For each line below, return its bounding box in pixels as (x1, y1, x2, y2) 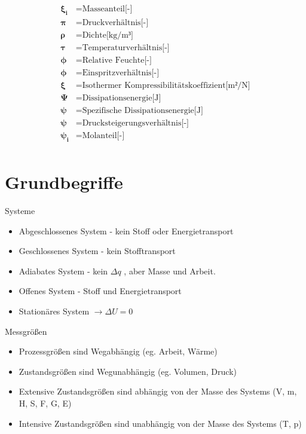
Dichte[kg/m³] (82, 30, 133, 39)
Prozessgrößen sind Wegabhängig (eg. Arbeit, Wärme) (19, 345, 218, 357)
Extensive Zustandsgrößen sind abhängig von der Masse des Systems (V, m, (19, 385, 297, 398)
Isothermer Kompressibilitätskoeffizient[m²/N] (82, 81, 250, 90)
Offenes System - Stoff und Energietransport (19, 285, 182, 297)
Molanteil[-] (82, 132, 125, 140)
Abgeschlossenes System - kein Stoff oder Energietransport (19, 224, 234, 237)
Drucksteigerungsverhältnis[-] (82, 119, 189, 128)
